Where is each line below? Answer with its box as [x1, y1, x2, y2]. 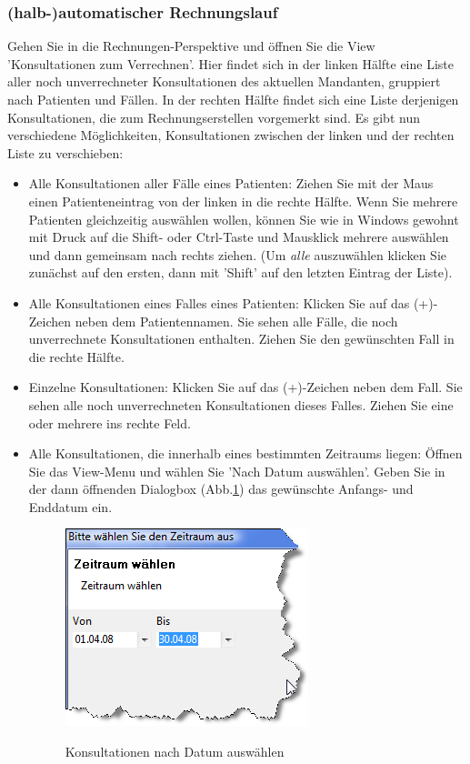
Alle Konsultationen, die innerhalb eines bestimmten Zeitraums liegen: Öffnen [28, 444, 463, 463]
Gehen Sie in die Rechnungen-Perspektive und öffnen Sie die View [7, 36, 375, 55]
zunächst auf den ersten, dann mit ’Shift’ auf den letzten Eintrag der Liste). [28, 263, 453, 282]
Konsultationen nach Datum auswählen [65, 742, 285, 761]
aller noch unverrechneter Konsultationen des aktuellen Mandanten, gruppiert [7, 72, 441, 91]
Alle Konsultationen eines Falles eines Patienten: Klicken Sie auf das [28, 293, 410, 312]
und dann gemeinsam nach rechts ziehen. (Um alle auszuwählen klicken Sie [28, 245, 446, 264]
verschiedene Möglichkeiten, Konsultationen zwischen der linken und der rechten [7, 126, 455, 145]
